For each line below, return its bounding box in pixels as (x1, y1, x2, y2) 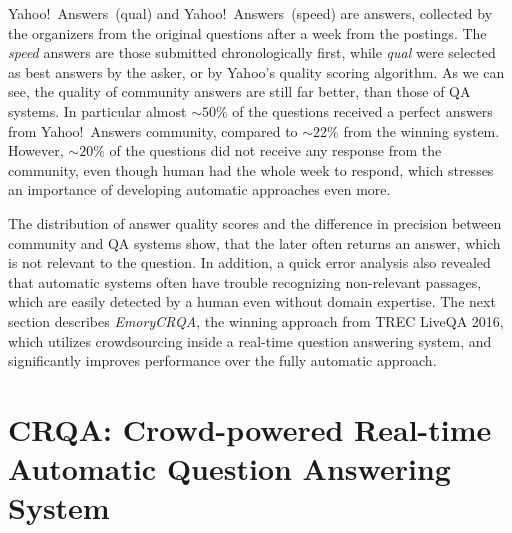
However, (8, 140, 64, 161)
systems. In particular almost (8, 100, 187, 121)
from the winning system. (343, 120, 500, 141)
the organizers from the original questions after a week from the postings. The (8, 22, 487, 43)
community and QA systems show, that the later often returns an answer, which (8, 232, 501, 253)
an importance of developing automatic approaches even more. (8, 179, 391, 200)
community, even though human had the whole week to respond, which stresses (8, 159, 494, 180)
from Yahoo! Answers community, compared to (8, 120, 298, 141)
